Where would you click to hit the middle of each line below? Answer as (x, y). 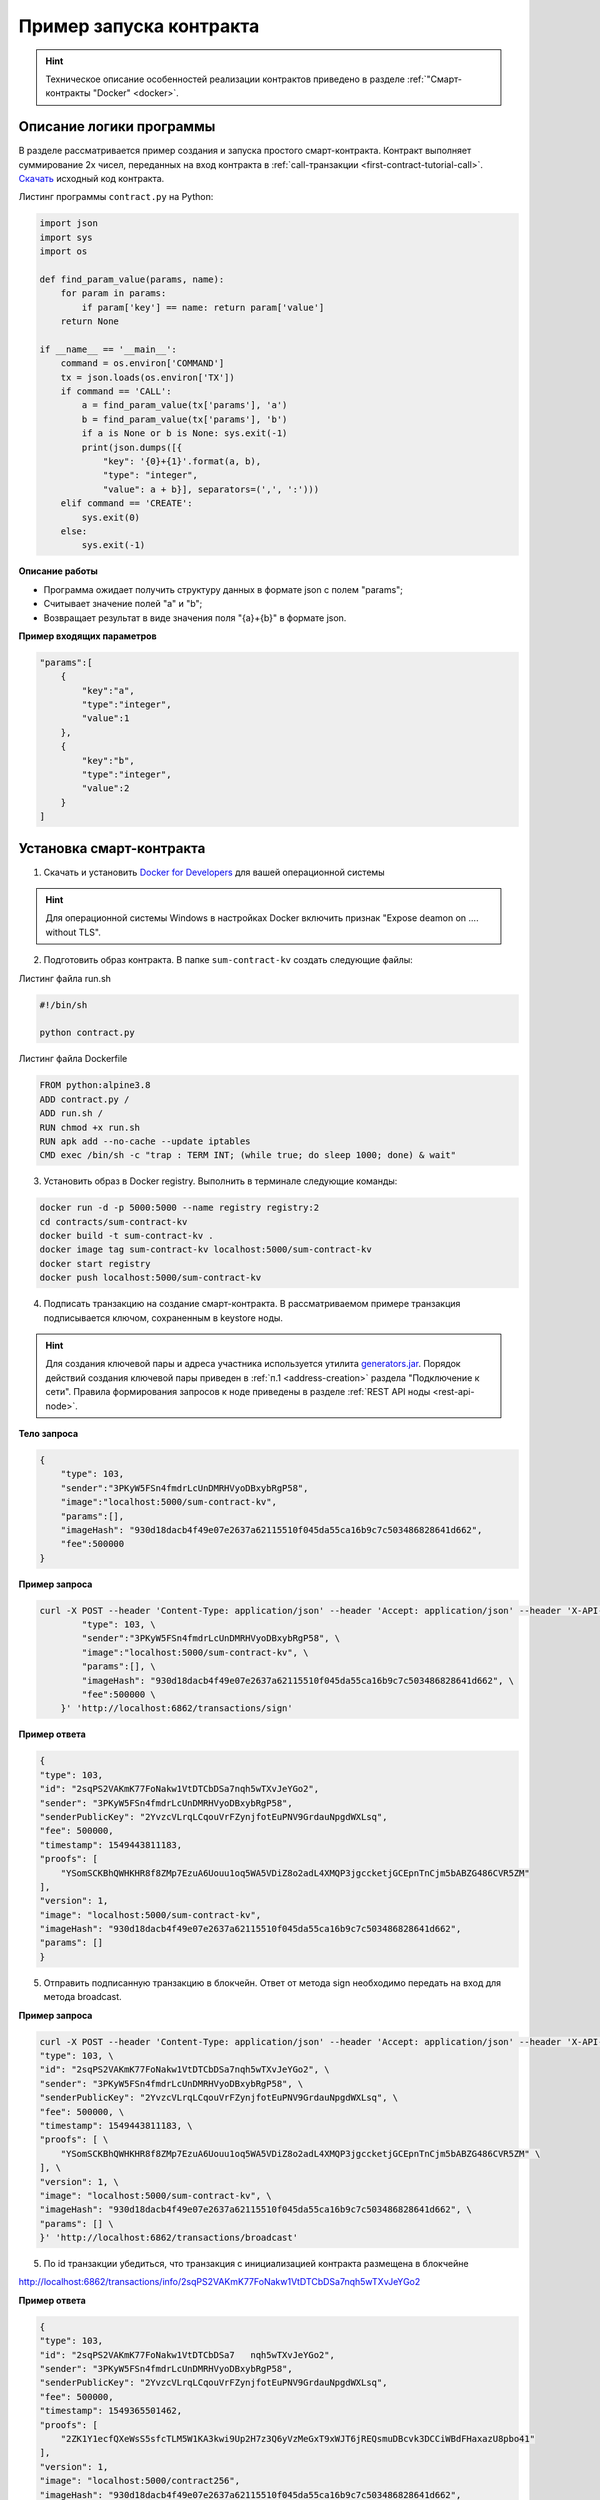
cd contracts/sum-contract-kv (113, 1221)
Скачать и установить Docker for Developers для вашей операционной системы (214, 872)
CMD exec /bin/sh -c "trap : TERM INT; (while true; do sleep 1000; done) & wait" (248, 1155)
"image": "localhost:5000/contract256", (139, 2481)
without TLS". (73, 932)
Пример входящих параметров (87, 636)
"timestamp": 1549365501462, (111, 2411)
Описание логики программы (117, 126)
